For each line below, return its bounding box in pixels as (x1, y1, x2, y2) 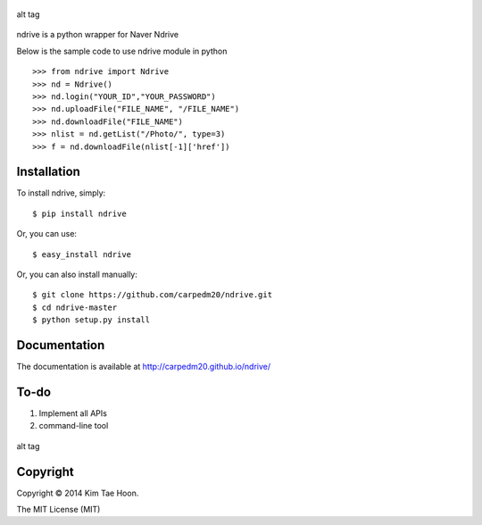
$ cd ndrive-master (32, 302, 118, 312)
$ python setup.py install (32, 315, 151, 325)
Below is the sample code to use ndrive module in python (16, 46, 228, 56)
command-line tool (38, 421, 109, 431)
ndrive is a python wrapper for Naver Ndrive (16, 29, 179, 40)
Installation (16, 164, 80, 179)
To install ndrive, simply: (16, 187, 106, 198)
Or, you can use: (16, 229, 78, 239)
